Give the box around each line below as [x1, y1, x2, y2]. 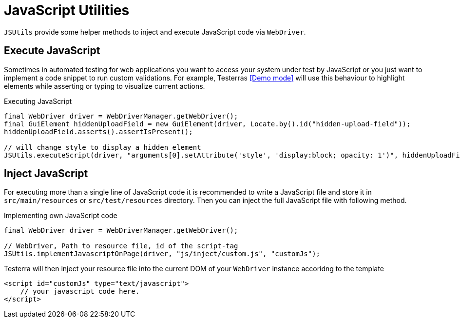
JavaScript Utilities [4, 2, 130, 19]
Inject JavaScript [4, 167, 88, 180]
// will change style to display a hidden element [4, 143, 201, 151]
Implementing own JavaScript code [4, 211, 117, 220]
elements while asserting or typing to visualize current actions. [4, 81, 205, 90]
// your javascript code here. [20, 287, 140, 296]
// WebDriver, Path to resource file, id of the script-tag [4, 242, 238, 250]
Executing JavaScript [4, 97, 72, 105]
